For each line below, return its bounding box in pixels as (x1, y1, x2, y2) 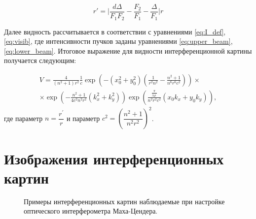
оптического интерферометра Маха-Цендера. (24, 206, 158, 216)
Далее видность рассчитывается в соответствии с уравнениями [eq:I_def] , (4, 26, 226, 36)
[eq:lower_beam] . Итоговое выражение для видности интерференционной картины (4, 45, 252, 56)
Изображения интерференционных (4, 148, 224, 168)
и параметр (66, 113, 100, 123)
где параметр (4, 113, 43, 123)
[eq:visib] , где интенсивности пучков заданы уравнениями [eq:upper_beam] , (4, 36, 233, 46)
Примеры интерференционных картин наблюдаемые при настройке (24, 196, 225, 206)
